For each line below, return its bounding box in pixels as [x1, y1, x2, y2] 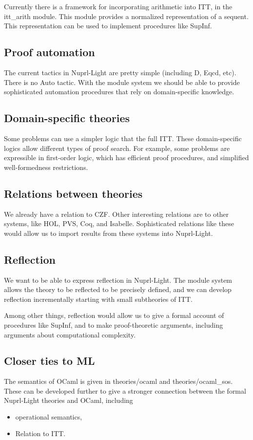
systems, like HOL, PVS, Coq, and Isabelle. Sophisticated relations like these [4, 218, 234, 229]
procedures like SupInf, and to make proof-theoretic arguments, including [4, 319, 223, 330]
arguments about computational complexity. [4, 329, 136, 339]
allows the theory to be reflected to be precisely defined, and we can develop [4, 284, 232, 294]
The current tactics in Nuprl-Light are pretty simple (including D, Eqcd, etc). [4, 67, 236, 77]
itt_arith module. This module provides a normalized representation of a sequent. [4, 11, 249, 21]
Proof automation [4, 44, 95, 60]
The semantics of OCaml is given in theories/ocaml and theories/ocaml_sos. [4, 376, 233, 386]
